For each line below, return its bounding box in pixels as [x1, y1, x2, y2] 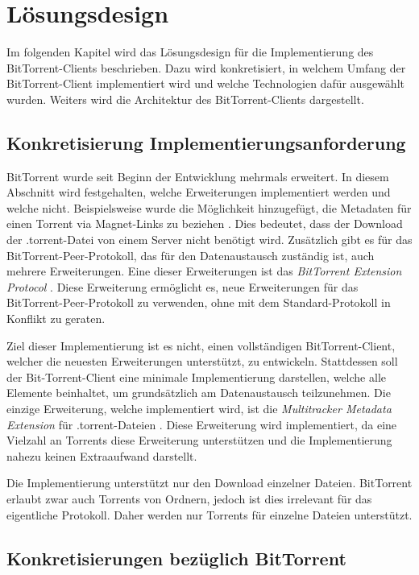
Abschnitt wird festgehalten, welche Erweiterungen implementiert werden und [6, 184, 391, 201]
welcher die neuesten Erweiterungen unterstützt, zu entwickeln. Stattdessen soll [6, 353, 398, 370]
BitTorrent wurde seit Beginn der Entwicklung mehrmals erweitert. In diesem [6, 168, 389, 184]
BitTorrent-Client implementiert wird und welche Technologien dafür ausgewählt [6, 75, 404, 92]
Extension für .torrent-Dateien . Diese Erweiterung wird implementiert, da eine [6, 416, 397, 432]
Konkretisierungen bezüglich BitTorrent [6, 545, 346, 570]
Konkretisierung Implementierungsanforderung [6, 130, 406, 155]
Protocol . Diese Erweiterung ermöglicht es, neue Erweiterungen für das [6, 278, 359, 295]
